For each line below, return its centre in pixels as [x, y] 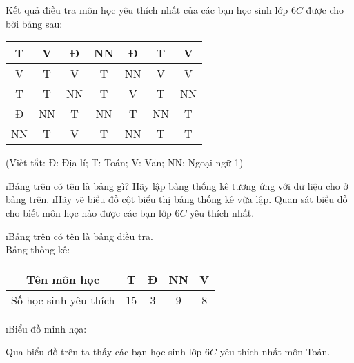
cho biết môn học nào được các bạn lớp [89, 212]
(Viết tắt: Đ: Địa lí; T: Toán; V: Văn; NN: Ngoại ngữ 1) [125, 163]
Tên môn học [63, 279]
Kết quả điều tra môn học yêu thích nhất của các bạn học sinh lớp [147, 10]
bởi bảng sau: [34, 23]
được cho [325, 10]
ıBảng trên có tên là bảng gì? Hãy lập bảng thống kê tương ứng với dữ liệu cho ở [177, 185]
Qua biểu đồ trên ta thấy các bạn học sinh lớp [104, 352]
